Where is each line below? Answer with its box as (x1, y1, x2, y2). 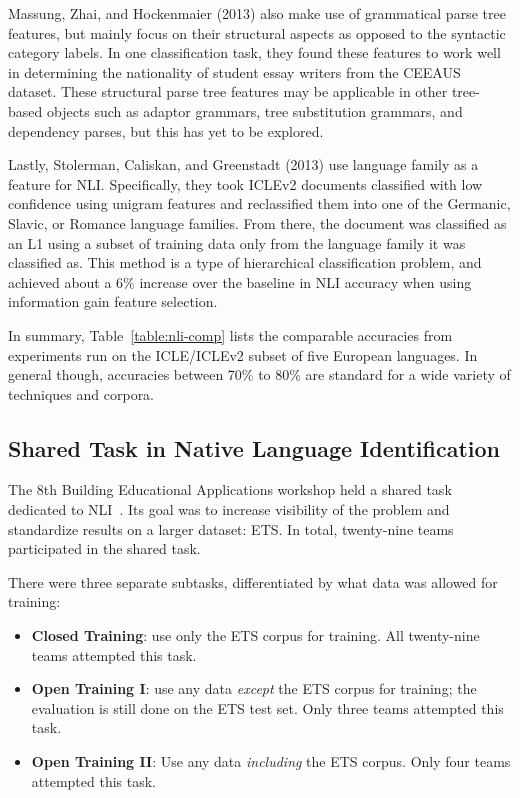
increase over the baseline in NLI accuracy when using (139, 271, 472, 292)
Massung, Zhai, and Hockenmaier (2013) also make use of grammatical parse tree (8, 3, 506, 23)
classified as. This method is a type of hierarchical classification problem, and (8, 252, 482, 273)
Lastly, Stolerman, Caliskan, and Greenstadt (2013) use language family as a (8, 154, 479, 175)
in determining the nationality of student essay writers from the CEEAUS (8, 61, 461, 82)
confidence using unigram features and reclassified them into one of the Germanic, (8, 193, 511, 214)
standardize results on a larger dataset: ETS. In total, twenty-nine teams (8, 518, 454, 539)
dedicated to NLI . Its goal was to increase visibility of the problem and (8, 499, 450, 520)
